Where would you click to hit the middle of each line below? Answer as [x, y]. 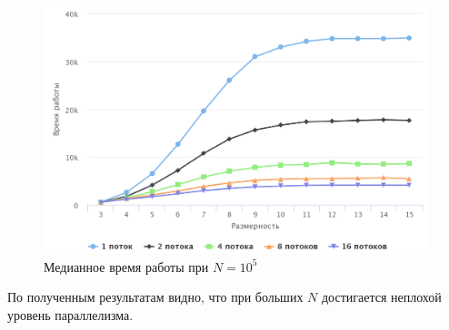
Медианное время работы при [126, 266]
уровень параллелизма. [70, 314]
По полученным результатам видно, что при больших [155, 297]
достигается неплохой [381, 297]
